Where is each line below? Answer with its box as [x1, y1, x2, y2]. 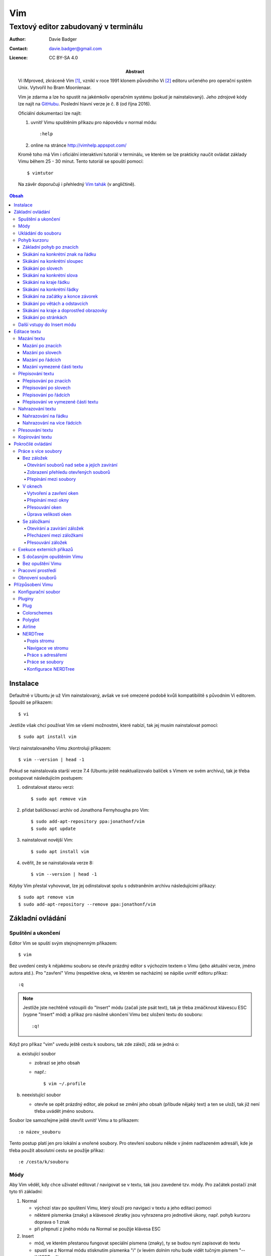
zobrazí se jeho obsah [34, 1060, 80, 1066]
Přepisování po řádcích [23, 392, 70, 398]
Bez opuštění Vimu [23, 560, 62, 566]
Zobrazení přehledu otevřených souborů [27, 469, 110, 475]
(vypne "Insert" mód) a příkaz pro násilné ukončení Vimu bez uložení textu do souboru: [23, 1011, 203, 1017]
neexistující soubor [22, 1092, 61, 1098]
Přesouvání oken [27, 504, 62, 510]
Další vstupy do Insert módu [18, 322, 76, 328]
